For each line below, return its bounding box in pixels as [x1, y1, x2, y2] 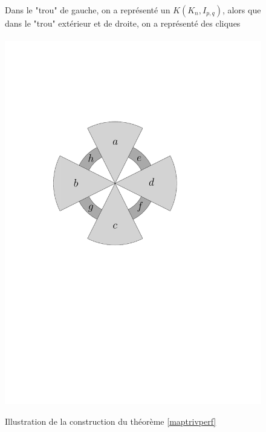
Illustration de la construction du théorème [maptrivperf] [5, 414, 216, 427]
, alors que [222, 4, 261, 16]
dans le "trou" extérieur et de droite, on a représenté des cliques [5, 17, 241, 29]
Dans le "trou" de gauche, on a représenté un [5, 4, 170, 16]
